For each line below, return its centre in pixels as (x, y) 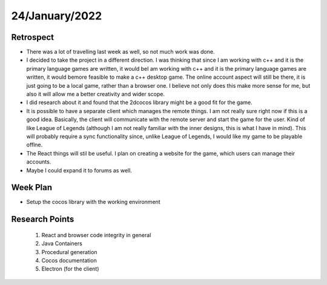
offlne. (35, 145)
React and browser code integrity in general (96, 235)
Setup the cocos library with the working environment (93, 202)
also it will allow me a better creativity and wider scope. (95, 94)
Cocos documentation (69, 261)
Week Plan (32, 188)
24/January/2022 (57, 16)
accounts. (39, 162)
